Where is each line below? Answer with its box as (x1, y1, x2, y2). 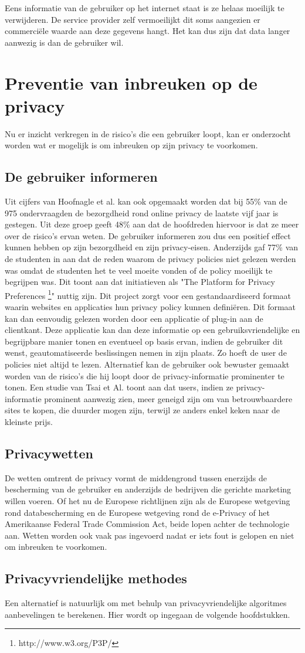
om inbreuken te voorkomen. (5, 540, 107, 553)
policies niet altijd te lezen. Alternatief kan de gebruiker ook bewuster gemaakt (5, 358, 290, 370)
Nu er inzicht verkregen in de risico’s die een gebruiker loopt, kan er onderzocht (5, 127, 291, 140)
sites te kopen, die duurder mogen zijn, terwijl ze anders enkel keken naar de (5, 404, 280, 416)
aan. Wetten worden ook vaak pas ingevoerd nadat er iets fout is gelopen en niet (5, 529, 294, 541)
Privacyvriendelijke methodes (5, 569, 187, 587)
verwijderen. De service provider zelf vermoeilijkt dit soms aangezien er (5, 13, 260, 25)
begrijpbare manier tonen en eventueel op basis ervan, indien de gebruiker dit (5, 335, 283, 347)
